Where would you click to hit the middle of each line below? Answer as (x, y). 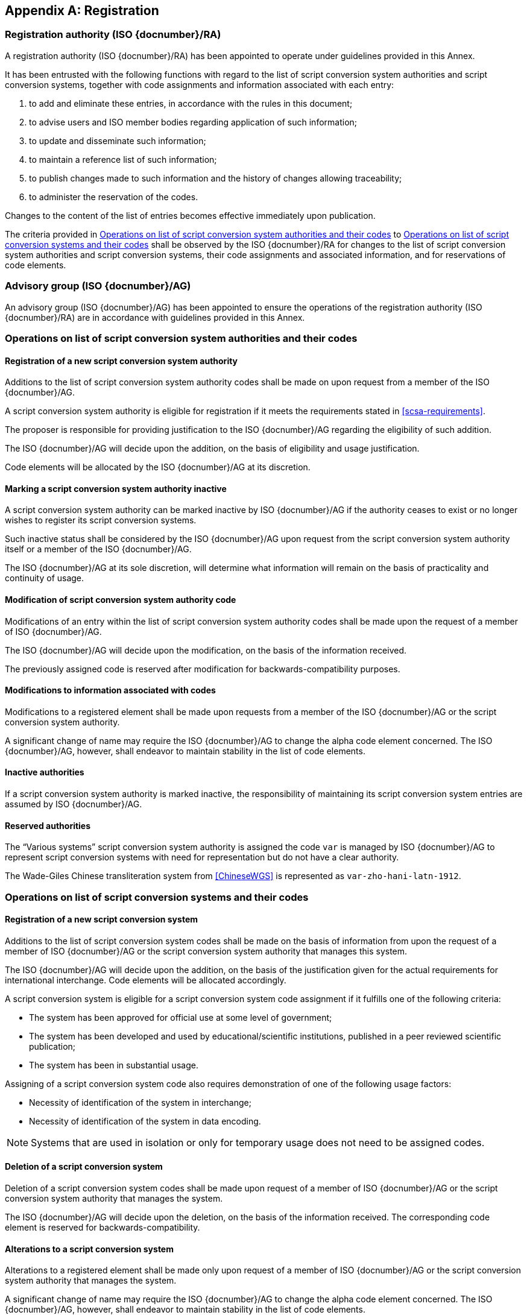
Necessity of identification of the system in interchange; (140, 1102)
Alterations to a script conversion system (89, 1249)
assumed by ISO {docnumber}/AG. (74, 804)
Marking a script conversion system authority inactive (116, 488)
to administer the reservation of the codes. (114, 197)
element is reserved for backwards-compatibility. (103, 1228)
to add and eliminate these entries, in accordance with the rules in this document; (191, 103)
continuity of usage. (45, 578)
